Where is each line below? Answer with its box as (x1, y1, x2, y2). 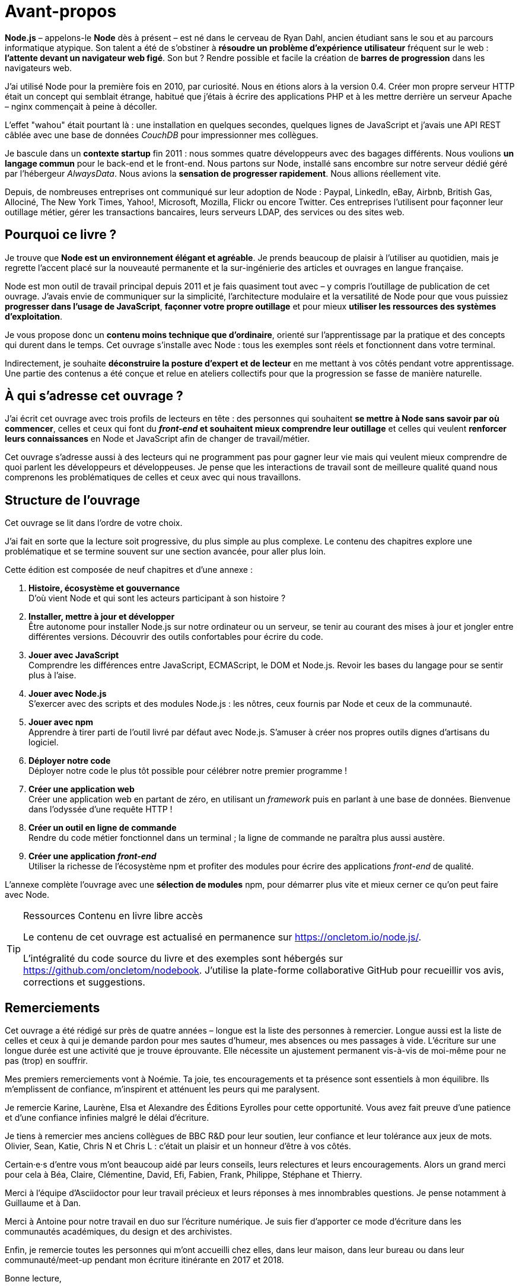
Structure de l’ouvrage (5, 492, 141, 508)
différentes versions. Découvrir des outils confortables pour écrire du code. (28, 632, 323, 642)
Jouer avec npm (28, 717, 94, 728)
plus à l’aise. (28, 670, 77, 681)
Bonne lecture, (5, 1273, 62, 1284)
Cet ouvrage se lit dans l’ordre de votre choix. (5, 518, 183, 528)
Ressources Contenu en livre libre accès (23, 910, 203, 922)
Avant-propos (5, 1, 117, 21)
